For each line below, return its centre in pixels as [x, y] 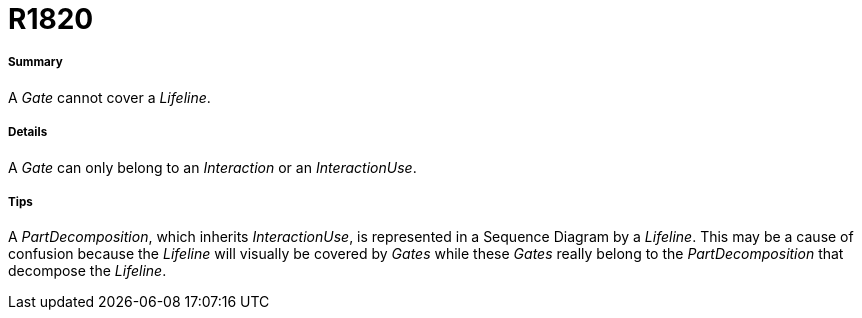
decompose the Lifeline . [87, 271]
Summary [35, 62]
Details [28, 132]
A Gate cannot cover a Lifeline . [109, 97]
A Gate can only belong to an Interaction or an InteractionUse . [212, 167]
